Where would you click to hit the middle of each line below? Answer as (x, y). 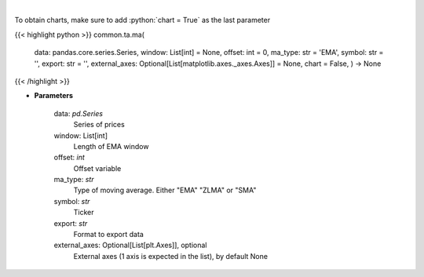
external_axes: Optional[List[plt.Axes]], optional (130, 245)
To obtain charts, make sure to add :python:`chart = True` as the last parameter (143, 20)
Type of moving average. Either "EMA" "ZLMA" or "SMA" (165, 190)
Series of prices (99, 125)
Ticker (84, 213)
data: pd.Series (79, 113)
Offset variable (97, 168)
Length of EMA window (111, 146)
